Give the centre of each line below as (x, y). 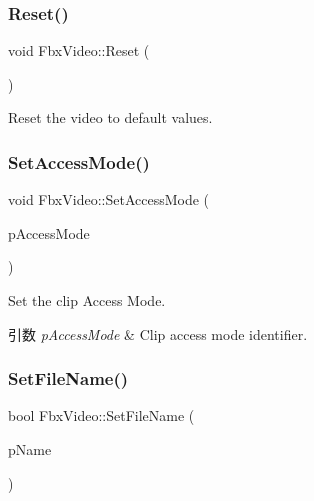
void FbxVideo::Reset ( (79, 50)
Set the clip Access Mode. (87, 300)
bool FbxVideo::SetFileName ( (101, 415)
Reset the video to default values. (110, 117)
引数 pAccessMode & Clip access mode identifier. (158, 333)
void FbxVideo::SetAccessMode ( (109, 199)
